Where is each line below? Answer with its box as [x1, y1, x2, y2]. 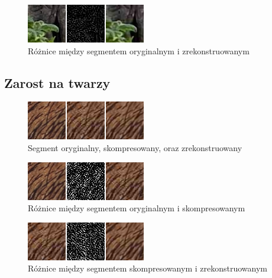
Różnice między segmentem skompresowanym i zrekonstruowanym [28, 262, 267, 274]
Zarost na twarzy [4, 73, 111, 91]
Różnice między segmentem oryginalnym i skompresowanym [28, 202, 245, 214]
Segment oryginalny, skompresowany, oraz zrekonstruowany [28, 141, 242, 153]
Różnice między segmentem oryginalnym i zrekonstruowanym [28, 44, 250, 57]
